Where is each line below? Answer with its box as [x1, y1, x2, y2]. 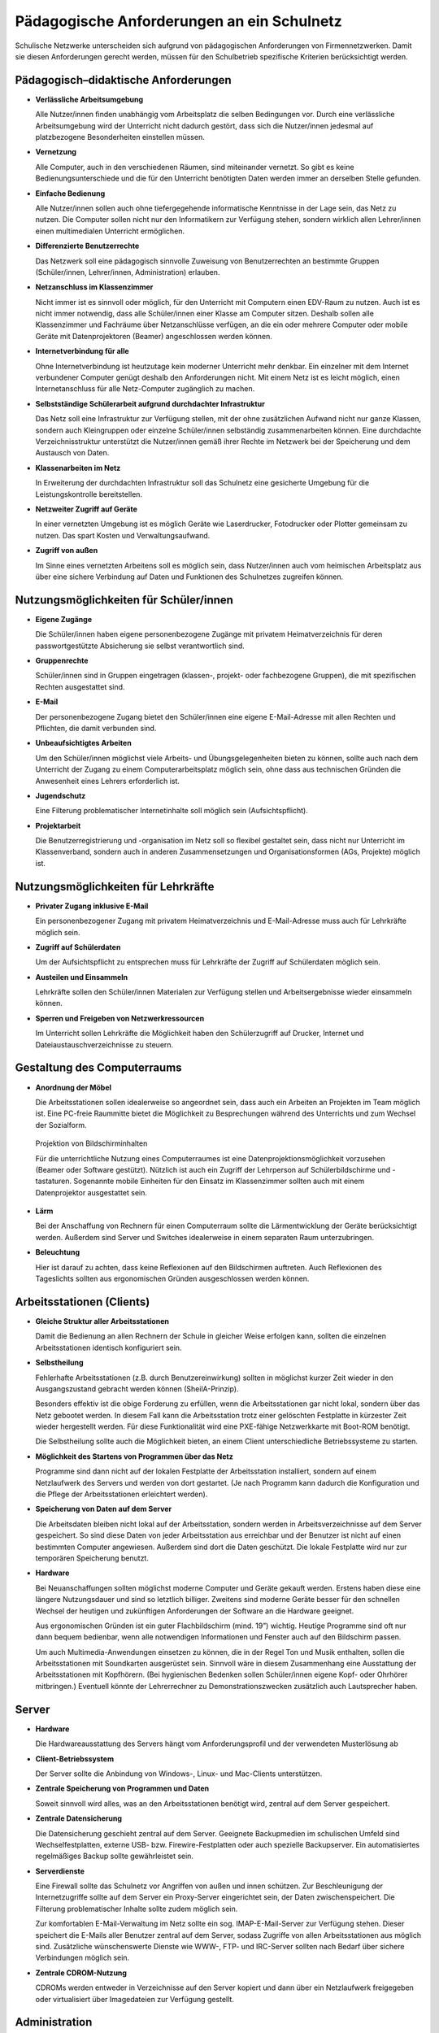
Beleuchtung [35, 1247, 80, 1257]
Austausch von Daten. [35, 448, 110, 458]
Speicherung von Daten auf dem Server [35, 1504, 172, 1514]
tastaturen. [35, 1176, 72, 1186]
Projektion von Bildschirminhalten [35, 1138, 148, 1148]
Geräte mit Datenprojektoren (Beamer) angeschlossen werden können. [35, 331, 272, 341]
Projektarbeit [35, 821, 81, 830]
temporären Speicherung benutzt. [35, 1553, 150, 1563]
